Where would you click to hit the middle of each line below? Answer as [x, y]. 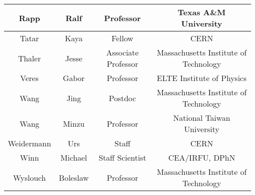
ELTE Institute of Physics [202, 78]
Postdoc [123, 98]
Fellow [122, 38]
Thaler [29, 58]
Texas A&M [202, 12]
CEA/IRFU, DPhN [202, 157]
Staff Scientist [123, 157]
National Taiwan [202, 118]
